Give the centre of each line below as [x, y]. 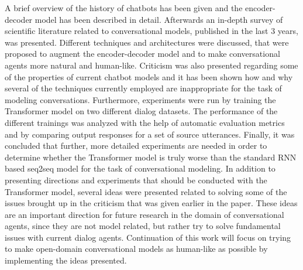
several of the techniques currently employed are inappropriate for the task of [143, 88]
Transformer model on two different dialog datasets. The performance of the [141, 111]
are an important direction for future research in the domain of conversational [144, 214]
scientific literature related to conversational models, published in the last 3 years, [151, 31]
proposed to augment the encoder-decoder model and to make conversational [142, 54]
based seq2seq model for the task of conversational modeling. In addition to [140, 168]
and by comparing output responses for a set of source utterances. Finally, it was [150, 134]
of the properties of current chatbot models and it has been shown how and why [149, 76]
